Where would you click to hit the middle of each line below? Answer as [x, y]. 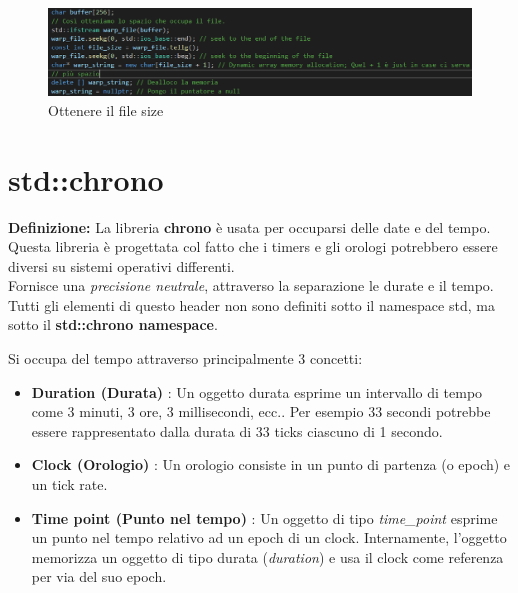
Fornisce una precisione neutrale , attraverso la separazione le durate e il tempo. [251, 285]
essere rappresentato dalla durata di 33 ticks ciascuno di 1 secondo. [237, 430]
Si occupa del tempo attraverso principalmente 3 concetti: [185, 358]
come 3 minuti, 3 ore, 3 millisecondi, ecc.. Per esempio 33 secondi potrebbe [261, 411]
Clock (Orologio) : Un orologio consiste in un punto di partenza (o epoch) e [271, 464]
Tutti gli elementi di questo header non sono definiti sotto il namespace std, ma [251, 304]
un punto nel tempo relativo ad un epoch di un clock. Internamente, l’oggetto [269, 537]
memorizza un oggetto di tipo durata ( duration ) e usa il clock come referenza [267, 556]
